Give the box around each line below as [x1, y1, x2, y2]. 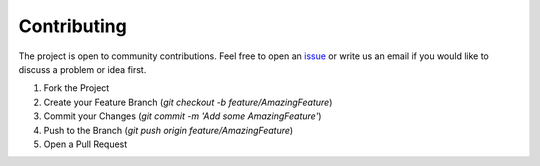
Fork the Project [43, 82, 110, 94]
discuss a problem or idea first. [18, 63, 147, 75]
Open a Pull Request [43, 138, 128, 150]
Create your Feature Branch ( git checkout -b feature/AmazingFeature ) [43, 96, 333, 108]
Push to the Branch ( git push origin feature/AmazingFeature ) [43, 124, 294, 136]
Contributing [18, 15, 127, 37]
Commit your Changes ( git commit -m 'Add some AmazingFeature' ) [43, 110, 322, 122]
